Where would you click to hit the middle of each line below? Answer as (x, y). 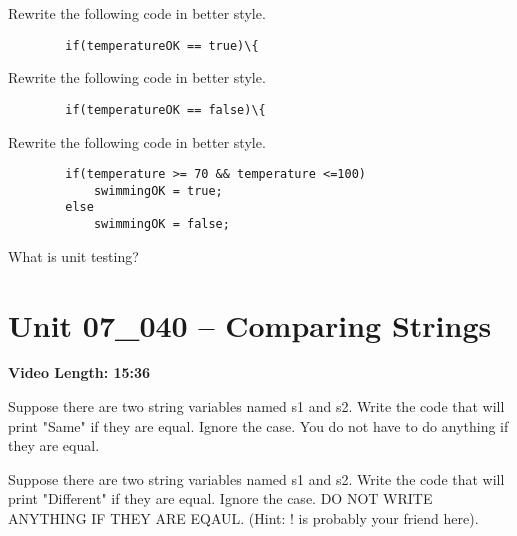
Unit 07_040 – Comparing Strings (250, 324)
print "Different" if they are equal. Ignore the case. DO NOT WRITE (220, 498)
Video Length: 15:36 (79, 372)
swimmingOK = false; (161, 224)
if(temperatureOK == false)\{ (165, 109)
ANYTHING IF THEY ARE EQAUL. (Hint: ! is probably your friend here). (243, 518)
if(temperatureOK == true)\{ (162, 45)
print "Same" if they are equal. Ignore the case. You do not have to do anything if (258, 425)
